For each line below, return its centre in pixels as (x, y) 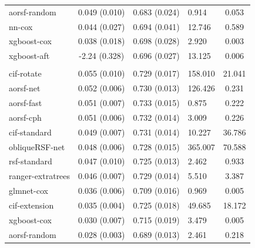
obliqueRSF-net (37, 146)
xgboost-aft (29, 56)
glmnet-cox (28, 191)
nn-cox (21, 26)
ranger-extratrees (40, 176)
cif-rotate (25, 73)
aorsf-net (25, 88)
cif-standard (30, 132)
